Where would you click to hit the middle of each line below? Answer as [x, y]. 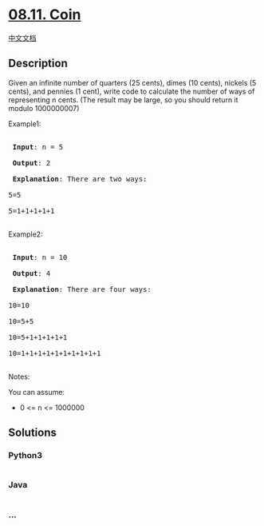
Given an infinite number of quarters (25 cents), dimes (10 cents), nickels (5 [132, 82]
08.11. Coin [45, 15]
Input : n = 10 [40, 257]
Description [38, 64]
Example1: [25, 124]
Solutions [33, 433]
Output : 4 [32, 273]
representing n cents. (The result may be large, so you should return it [123, 100]
